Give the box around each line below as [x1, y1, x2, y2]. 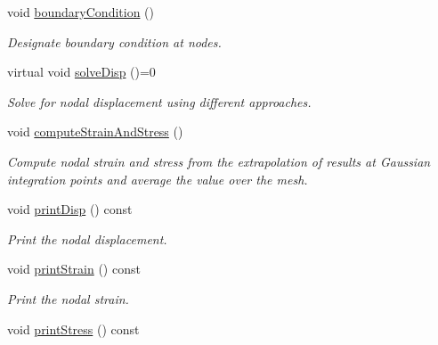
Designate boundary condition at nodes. [7, 32, 222, 51]
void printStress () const [7, 319, 140, 338]
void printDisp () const [7, 200, 133, 218]
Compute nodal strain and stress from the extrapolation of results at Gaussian [7, 152, 431, 170]
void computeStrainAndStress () [7, 122, 183, 141]
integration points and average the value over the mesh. [7, 169, 308, 188]
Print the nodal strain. [7, 289, 129, 308]
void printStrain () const [7, 259, 141, 278]
